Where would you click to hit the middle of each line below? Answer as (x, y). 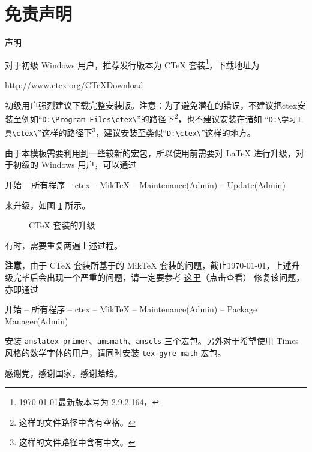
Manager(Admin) (37, 320)
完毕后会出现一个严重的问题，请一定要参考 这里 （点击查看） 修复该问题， (159, 277)
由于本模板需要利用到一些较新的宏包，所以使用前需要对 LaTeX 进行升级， (150, 153)
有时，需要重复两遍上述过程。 (64, 245)
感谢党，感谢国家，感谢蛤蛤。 (64, 373)
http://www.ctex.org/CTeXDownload (74, 84)
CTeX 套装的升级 (62, 225)
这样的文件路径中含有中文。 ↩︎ (77, 442)
